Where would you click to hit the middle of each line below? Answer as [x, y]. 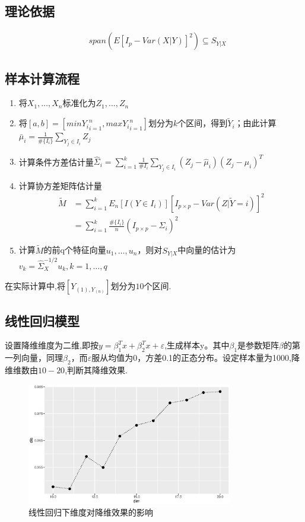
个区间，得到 [203, 123]
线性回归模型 [42, 320]
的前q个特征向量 [75, 250]
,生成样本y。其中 [197, 345]
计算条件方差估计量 [56, 161]
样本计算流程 [42, 78]
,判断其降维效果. [96, 370]
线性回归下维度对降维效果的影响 [91, 512]
